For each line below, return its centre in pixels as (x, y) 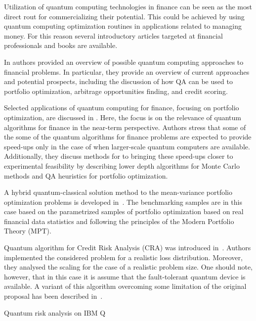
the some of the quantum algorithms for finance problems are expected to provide (128, 137)
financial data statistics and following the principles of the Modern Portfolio (119, 221)
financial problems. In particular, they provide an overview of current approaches (127, 71)
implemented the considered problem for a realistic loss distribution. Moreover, (123, 257)
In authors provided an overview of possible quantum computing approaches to (124, 62)
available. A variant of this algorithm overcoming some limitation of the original (125, 286)
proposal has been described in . (53, 296)
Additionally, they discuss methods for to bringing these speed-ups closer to (119, 156)
